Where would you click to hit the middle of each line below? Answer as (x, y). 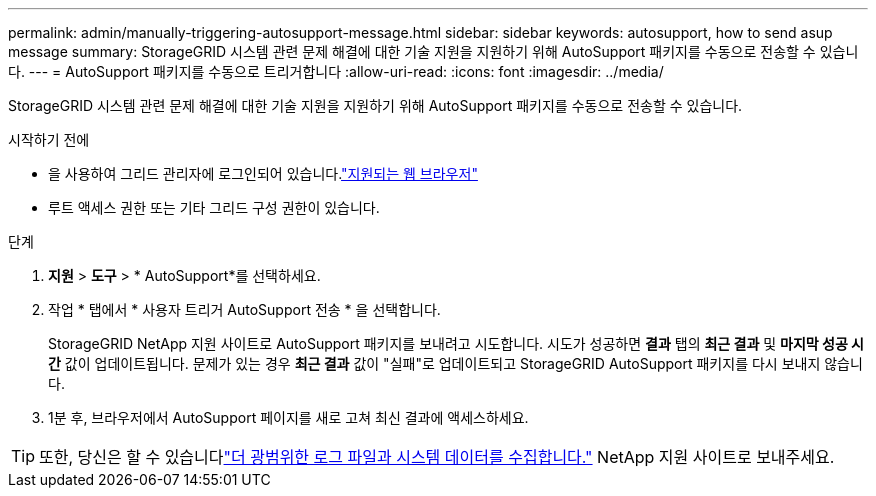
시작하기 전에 (49, 139)
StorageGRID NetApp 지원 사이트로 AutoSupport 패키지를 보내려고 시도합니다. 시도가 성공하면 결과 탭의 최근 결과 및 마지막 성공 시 (456, 343)
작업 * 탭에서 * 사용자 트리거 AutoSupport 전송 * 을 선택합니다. (244, 309)
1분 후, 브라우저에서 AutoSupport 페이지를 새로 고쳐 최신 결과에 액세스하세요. (288, 417)
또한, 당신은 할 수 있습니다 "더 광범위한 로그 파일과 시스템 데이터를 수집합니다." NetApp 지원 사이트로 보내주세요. (437, 457)
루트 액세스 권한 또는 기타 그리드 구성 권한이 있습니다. (214, 207)
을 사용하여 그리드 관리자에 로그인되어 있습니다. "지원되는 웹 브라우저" (263, 173)
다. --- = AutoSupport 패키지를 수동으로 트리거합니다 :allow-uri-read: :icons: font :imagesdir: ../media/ (336, 71)
